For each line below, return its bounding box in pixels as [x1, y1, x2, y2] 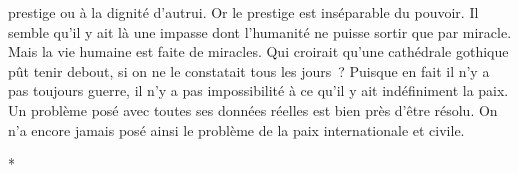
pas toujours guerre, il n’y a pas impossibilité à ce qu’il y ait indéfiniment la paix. [8, 80, 509, 101]
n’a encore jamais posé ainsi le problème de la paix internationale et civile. [8, 119, 465, 140]
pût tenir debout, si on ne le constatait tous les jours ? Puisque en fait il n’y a [8, 60, 490, 81]
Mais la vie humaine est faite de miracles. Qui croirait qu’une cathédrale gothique [8, 41, 509, 62]
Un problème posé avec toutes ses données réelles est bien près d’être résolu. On [8, 99, 498, 120]
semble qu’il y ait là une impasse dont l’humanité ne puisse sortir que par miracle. [8, 21, 512, 42]
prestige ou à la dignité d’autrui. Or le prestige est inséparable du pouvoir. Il [8, 2, 479, 22]
